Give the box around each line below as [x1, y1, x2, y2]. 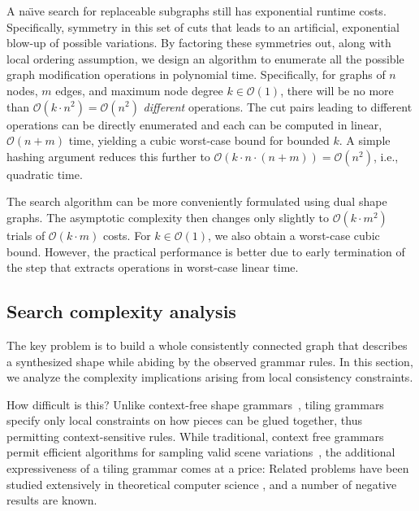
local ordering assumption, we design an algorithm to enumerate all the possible [6, 50, 404, 67]
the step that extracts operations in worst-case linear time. [6, 259, 299, 276]
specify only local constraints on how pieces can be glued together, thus [6, 412, 362, 429]
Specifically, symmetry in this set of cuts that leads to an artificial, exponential [6, 18, 400, 35]
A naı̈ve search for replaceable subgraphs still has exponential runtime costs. [6, 2, 387, 19]
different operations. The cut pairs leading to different [143, 98, 413, 115]
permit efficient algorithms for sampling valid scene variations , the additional [6, 443, 395, 461]
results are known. [6, 491, 97, 509]
